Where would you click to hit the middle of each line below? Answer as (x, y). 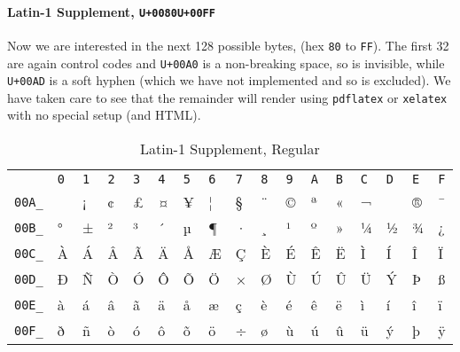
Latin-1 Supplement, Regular (230, 149)
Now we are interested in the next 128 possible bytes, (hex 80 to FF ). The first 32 (228, 45)
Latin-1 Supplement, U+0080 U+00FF (111, 11)
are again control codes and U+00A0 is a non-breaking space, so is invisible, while (226, 63)
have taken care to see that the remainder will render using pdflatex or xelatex (227, 97)
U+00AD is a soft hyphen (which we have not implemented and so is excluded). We (229, 80)
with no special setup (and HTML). (104, 115)
